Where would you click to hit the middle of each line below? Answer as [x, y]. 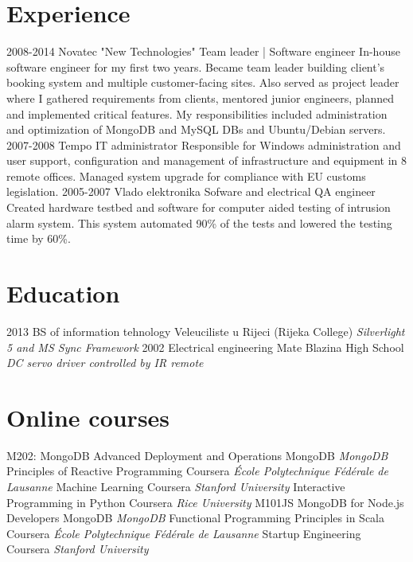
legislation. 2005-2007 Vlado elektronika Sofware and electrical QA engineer [191, 191]
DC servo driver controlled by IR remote [105, 363]
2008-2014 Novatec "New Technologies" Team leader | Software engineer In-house [203, 51]
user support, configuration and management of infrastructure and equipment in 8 [206, 160]
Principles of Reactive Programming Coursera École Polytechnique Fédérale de [197, 471]
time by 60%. [39, 238]
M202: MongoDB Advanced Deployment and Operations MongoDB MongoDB [197, 455]
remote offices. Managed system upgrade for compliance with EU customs [186, 176]
